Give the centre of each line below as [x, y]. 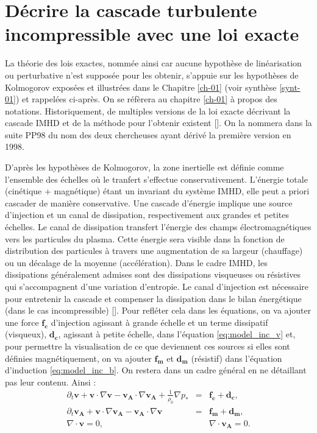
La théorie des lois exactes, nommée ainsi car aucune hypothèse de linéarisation [153, 63]
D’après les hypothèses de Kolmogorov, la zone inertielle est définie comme [144, 167]
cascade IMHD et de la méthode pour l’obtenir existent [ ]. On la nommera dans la [158, 123]
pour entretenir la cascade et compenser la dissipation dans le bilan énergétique [153, 298]
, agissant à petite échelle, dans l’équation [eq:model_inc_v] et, [177, 334]
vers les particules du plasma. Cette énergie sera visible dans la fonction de [145, 238]
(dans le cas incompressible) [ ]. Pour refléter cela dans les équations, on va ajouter [158, 310]
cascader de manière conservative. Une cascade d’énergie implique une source [149, 202]
